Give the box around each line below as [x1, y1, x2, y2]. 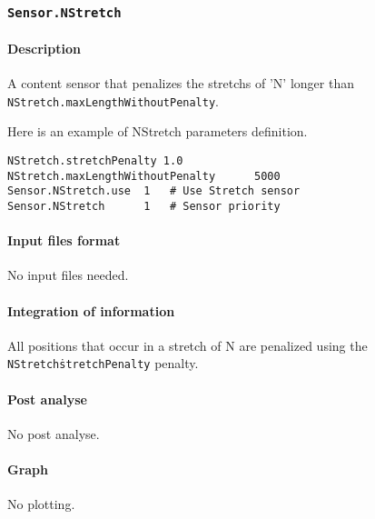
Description [7, 39, 82, 57]
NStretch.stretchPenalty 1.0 [7, 155, 183, 168]
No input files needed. [7, 265, 129, 284]
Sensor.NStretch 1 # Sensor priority [7, 200, 281, 214]
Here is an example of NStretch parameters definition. [7, 122, 308, 141]
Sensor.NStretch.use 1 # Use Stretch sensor [7, 185, 301, 198]
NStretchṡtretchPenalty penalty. [7, 354, 199, 373]
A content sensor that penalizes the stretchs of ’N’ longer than [7, 74, 354, 93]
